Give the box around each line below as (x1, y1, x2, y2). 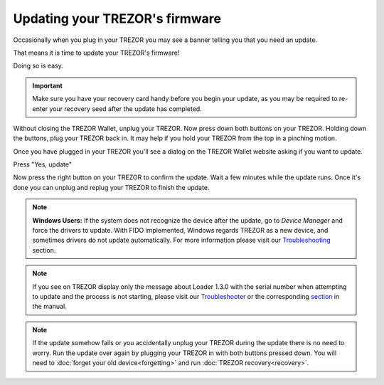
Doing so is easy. (13, 61, 63, 70)
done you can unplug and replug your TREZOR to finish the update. (13, 183, 210, 191)
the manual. (32, 302, 67, 311)
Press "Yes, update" (13, 160, 73, 169)
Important (32, 81, 63, 90)
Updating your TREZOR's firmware (13, 11, 222, 26)
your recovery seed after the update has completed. (49, 104, 202, 113)
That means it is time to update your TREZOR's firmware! (13, 48, 180, 57)
